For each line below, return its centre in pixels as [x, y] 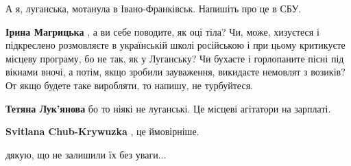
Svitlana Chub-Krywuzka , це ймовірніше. [102, 131]
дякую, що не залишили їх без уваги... [86, 154]
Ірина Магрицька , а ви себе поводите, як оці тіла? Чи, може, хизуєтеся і [162, 31]
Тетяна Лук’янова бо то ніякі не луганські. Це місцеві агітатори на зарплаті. [168, 108]
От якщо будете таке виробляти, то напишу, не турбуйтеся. [129, 85]
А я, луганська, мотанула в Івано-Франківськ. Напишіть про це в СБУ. [154, 8]
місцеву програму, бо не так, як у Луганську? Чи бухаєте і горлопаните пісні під [175, 58]
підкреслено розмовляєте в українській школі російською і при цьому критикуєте [175, 45]
